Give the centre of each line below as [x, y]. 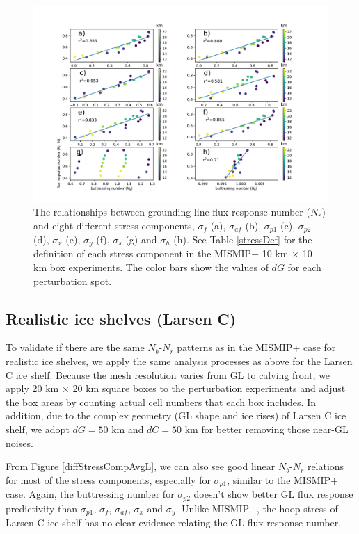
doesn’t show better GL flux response [273, 494]
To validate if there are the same [75, 347]
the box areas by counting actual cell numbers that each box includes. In [161, 402]
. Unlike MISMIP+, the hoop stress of [257, 508]
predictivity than [42, 508]
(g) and [141, 240]
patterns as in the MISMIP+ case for [256, 347]
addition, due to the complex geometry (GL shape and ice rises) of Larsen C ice [176, 415]
